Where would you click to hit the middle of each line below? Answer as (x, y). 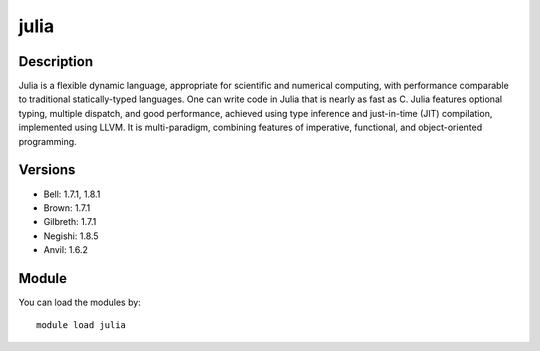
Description (56, 61)
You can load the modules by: (80, 302)
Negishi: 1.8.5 (71, 236)
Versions (47, 170)
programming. (47, 141)
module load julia (81, 325)
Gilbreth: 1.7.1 (70, 222)
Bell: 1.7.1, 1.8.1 (72, 194)
